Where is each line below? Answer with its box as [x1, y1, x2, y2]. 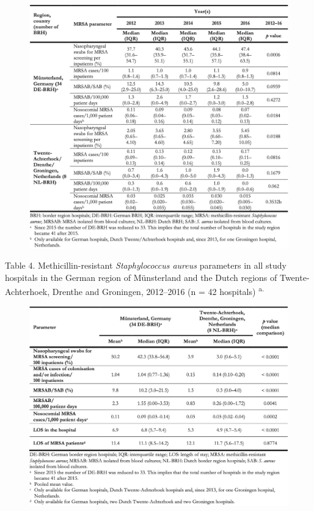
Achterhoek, [5, 285, 50, 297]
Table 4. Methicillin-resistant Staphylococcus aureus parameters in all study [5, 259, 287, 272]
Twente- [279, 270, 310, 283]
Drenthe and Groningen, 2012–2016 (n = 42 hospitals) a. [52, 283, 265, 297]
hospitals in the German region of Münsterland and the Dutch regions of [5, 270, 277, 283]
